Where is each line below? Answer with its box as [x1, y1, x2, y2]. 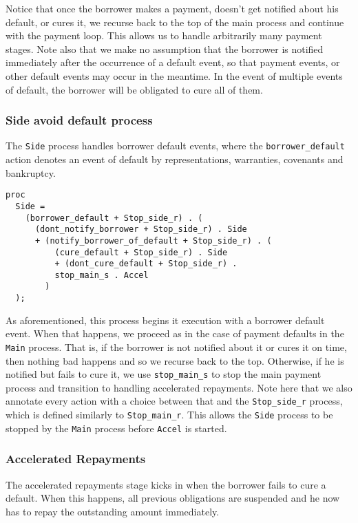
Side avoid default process [6, 111, 153, 129]
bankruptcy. [6, 165, 56, 180]
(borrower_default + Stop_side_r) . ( [25, 213, 203, 223]
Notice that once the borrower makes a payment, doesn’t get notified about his [6, 1, 339, 15]
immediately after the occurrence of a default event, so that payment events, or [6, 55, 340, 70]
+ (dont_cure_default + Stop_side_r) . [54, 259, 238, 269]
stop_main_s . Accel [54, 270, 149, 280]
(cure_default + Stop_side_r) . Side [54, 247, 228, 257]
